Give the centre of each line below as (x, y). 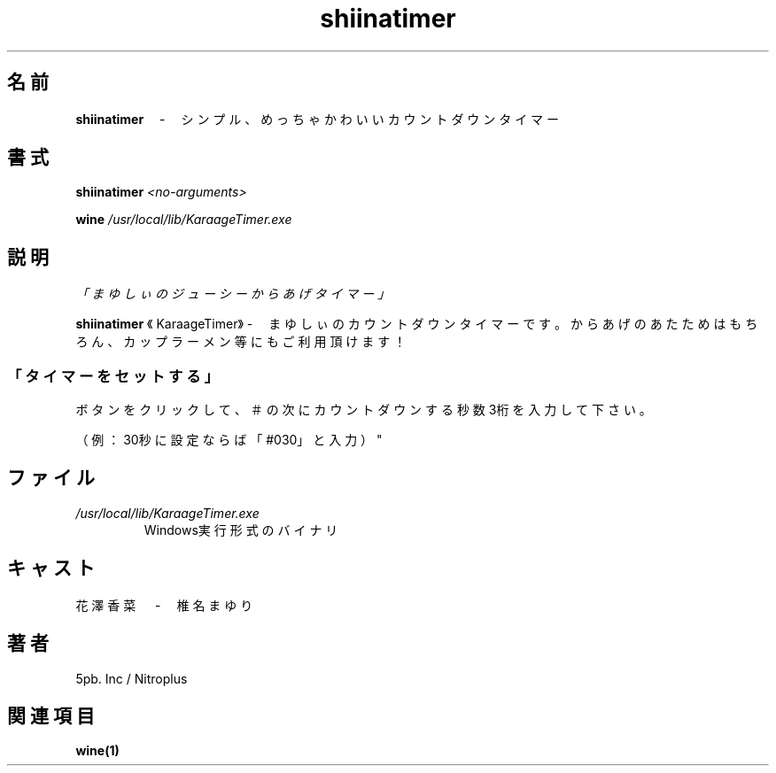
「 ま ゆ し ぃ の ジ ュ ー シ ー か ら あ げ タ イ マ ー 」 (233, 294)
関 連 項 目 (51, 715)
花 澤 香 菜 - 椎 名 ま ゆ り (164, 605)
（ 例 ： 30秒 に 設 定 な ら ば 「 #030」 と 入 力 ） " (229, 440)
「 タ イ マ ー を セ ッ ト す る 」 (113, 376)
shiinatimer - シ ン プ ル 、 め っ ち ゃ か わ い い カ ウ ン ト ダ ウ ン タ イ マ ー (318, 119)
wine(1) (97, 751)
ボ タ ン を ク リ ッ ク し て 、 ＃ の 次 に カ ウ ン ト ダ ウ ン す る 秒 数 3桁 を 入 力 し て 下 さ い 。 (364, 410)
